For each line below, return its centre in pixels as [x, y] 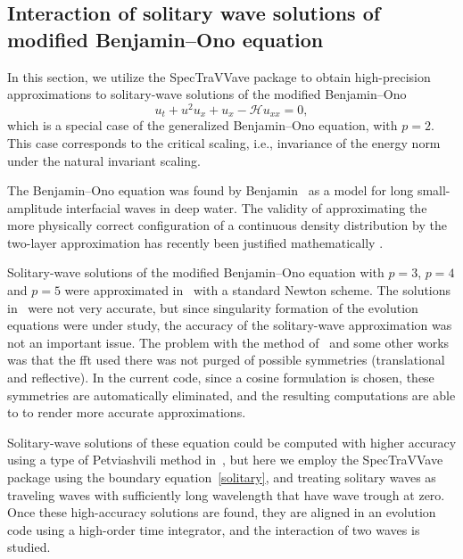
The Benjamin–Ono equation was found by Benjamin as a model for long [211, 190]
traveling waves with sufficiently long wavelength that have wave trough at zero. [226, 494]
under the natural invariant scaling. [104, 160]
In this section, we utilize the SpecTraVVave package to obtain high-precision [219, 76]
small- [434, 190]
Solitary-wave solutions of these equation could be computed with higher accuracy [232, 442]
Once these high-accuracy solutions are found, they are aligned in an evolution [222, 512]
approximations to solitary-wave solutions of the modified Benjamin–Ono [207, 94]
